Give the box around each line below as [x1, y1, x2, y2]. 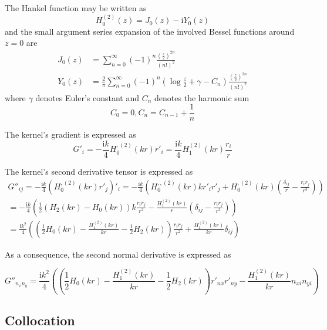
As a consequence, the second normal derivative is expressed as [5, 248, 231, 260]
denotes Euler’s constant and [35, 91, 140, 104]
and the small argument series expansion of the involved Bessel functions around [5, 25, 295, 37]
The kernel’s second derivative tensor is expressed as [5, 165, 193, 177]
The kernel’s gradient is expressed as [5, 128, 136, 141]
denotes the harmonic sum [154, 91, 250, 104]
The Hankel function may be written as [5, 2, 147, 14]
